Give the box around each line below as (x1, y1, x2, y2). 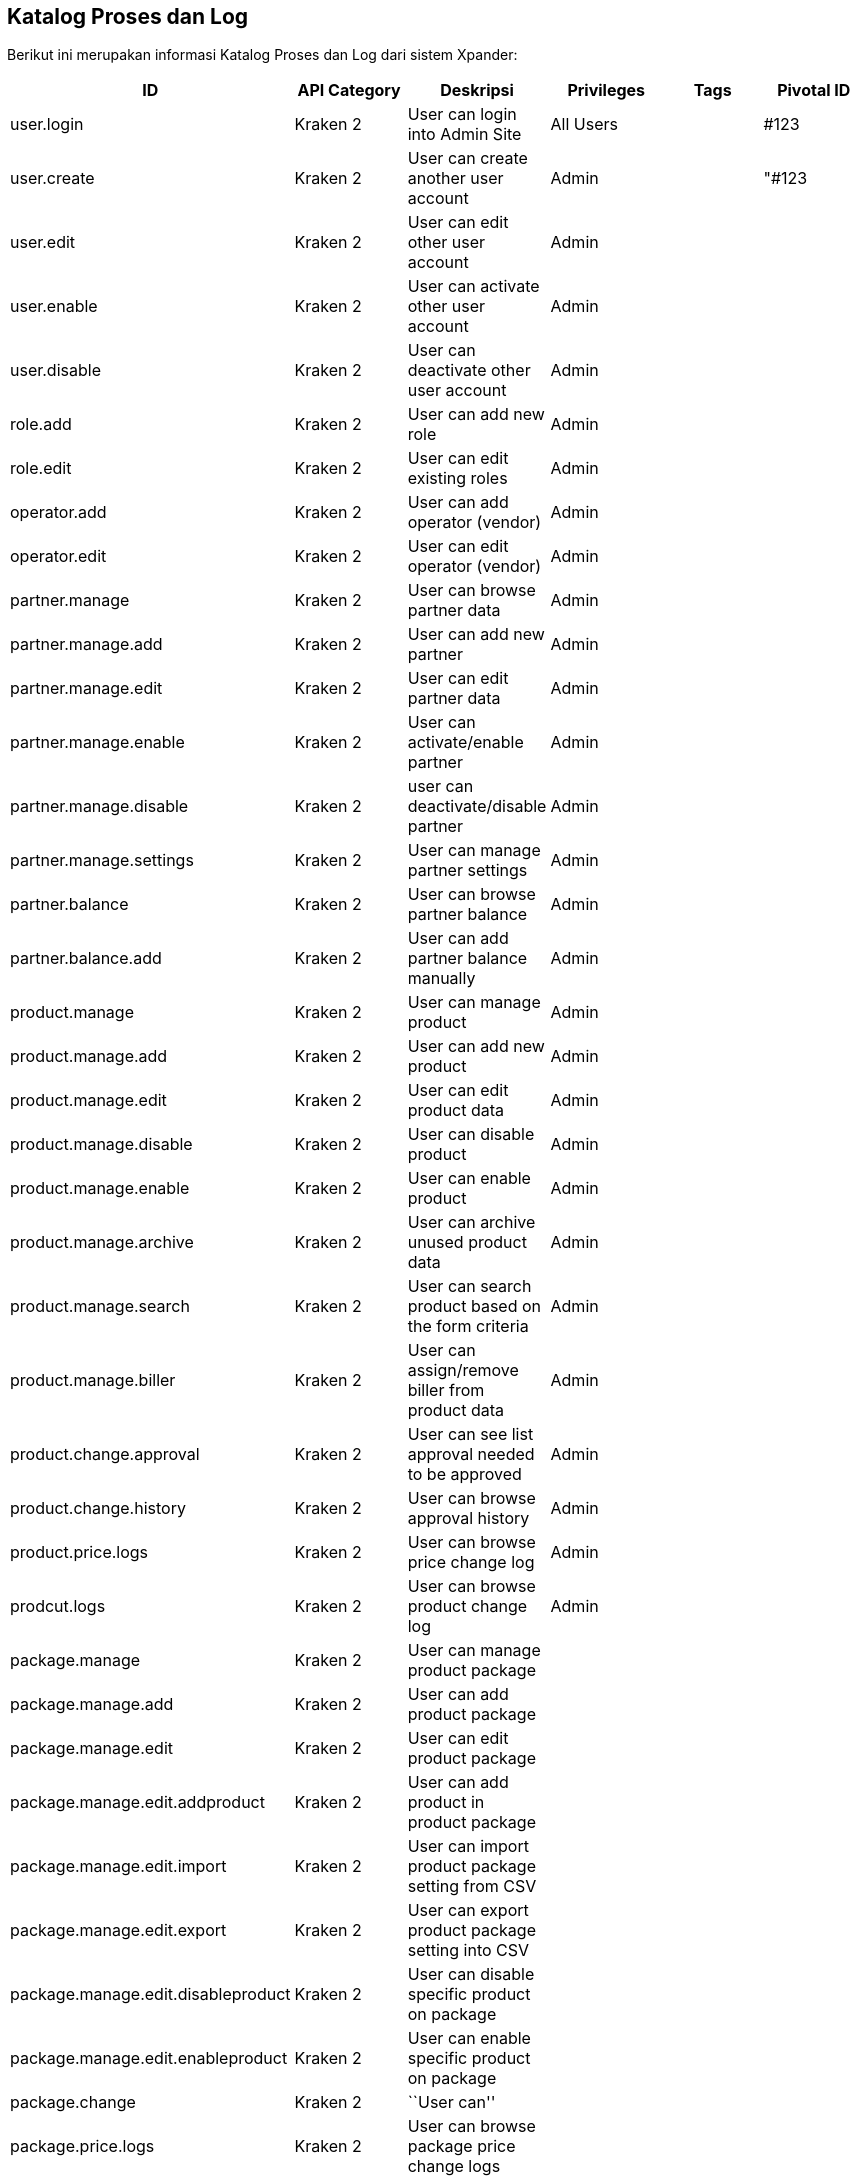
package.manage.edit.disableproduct (10, 1984, 291, 2005)
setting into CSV (407, 1940, 530, 1961)
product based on (407, 1296, 542, 1317)
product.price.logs (10, 1542, 149, 1563)
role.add (10, 414, 72, 435)
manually (407, 968, 476, 989)
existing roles (407, 468, 508, 489)
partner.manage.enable (10, 732, 185, 753)
